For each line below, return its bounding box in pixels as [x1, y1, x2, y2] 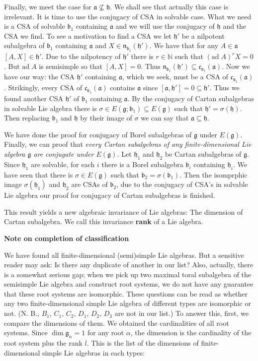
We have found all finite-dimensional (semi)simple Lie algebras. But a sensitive [4, 249, 244, 260]
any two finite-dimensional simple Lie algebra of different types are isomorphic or [4, 298, 251, 308]
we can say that [141, 113, 189, 123]
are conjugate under [33, 148, 94, 159]
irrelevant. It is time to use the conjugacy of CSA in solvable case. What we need [4, 11, 252, 21]
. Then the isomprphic [179, 169, 248, 180]
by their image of [80, 113, 132, 123]
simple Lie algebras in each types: [42, 347, 145, 358]
